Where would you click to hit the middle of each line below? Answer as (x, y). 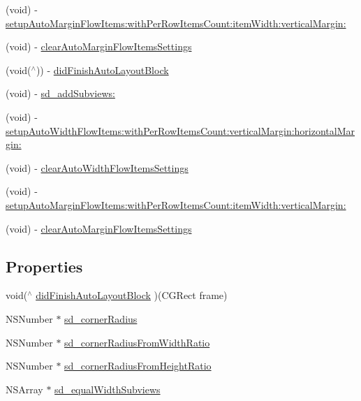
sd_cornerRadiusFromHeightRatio (138, 366)
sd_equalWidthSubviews (108, 389)
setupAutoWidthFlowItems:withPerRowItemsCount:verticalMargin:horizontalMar (180, 130)
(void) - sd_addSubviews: (60, 93)
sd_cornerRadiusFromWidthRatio (137, 342)
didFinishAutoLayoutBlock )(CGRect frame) (132, 295)
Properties (44, 266)
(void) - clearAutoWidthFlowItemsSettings (97, 167)
